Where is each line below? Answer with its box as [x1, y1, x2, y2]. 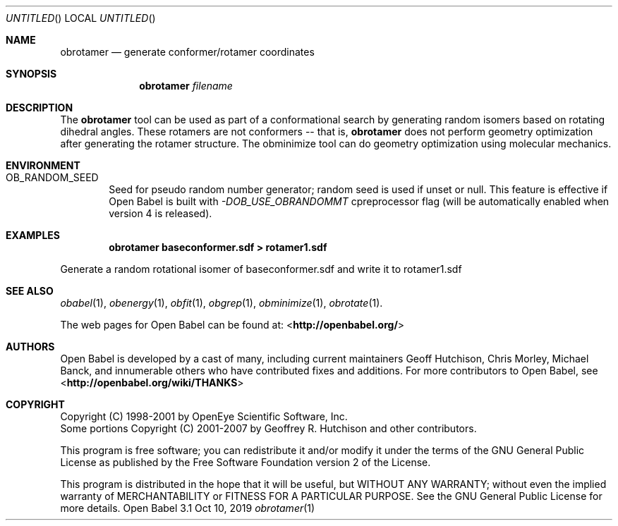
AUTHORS [6, 341, 55, 353]
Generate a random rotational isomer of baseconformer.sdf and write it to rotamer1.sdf [60, 263, 462, 275]
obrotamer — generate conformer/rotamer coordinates [60, 46, 315, 58]
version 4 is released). [109, 207, 212, 219]
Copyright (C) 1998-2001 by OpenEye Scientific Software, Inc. [60, 410, 348, 422]
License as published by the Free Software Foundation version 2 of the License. [60, 456, 431, 468]
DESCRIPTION [6, 102, 73, 114]
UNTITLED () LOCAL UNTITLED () [6, 12, 156, 24]
